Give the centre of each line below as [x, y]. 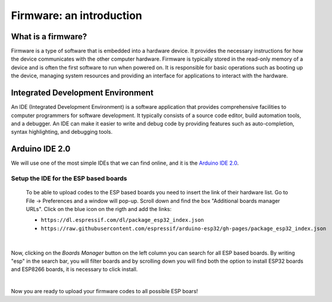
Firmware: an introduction [77, 15]
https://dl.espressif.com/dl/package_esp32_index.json [123, 220]
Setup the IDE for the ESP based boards [69, 178]
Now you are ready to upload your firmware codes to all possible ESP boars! [105, 291]
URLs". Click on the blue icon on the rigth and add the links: [99, 209]
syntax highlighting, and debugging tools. [62, 132]
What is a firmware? [49, 37]
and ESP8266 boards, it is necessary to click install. [74, 269]
